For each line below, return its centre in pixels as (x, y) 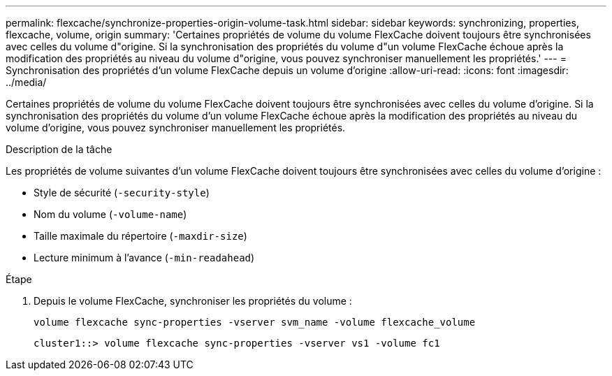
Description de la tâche (59, 149)
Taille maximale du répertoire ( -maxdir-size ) (140, 236)
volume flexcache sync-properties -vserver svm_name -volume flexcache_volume (255, 322)
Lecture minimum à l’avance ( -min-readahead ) (144, 258)
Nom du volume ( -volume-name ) (110, 214)
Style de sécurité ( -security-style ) (122, 193)
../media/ (26, 82)
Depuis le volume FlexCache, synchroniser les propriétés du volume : (193, 301)
